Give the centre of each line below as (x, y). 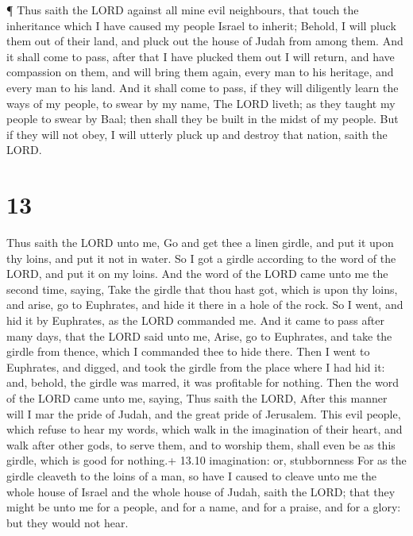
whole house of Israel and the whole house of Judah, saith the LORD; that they (201, 491)
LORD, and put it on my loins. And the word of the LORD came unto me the (197, 274)
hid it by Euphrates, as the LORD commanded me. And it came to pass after (195, 320)
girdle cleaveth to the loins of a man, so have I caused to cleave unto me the (192, 475)
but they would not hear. (68, 522)
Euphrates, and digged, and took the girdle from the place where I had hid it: (196, 366)
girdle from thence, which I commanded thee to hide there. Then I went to (188, 351)
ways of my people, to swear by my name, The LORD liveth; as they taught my (201, 103)
